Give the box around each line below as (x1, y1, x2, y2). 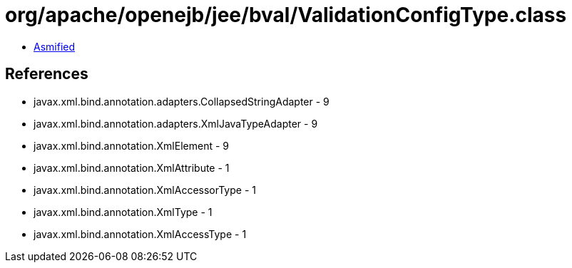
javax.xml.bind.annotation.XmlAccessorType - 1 (34, 183, 256, 196)
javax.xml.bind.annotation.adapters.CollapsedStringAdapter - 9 (34, 95, 330, 108)
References (5, 65, 88, 83)
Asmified (34, 40, 76, 53)
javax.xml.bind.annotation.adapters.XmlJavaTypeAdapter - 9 (34, 117, 318, 130)
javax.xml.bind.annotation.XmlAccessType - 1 (34, 227, 247, 240)
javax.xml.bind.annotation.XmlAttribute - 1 (34, 161, 230, 174)
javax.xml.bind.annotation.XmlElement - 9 (34, 139, 229, 152)
